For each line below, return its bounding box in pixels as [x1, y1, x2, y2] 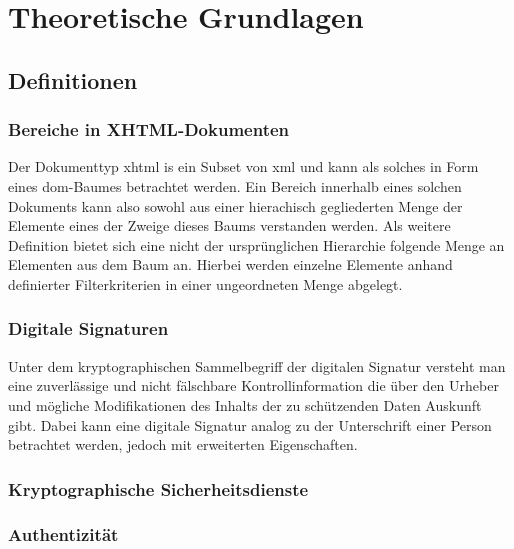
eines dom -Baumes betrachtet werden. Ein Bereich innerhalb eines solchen [8, 175, 462, 196]
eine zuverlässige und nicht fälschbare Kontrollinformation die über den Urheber [8, 375, 499, 396]
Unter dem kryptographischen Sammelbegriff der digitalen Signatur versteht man [8, 355, 506, 376]
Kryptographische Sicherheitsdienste [8, 476, 309, 501]
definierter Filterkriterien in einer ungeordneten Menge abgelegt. [8, 273, 403, 294]
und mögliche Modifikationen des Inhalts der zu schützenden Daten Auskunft [8, 394, 482, 415]
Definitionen [8, 64, 138, 95]
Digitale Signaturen [8, 316, 169, 341]
